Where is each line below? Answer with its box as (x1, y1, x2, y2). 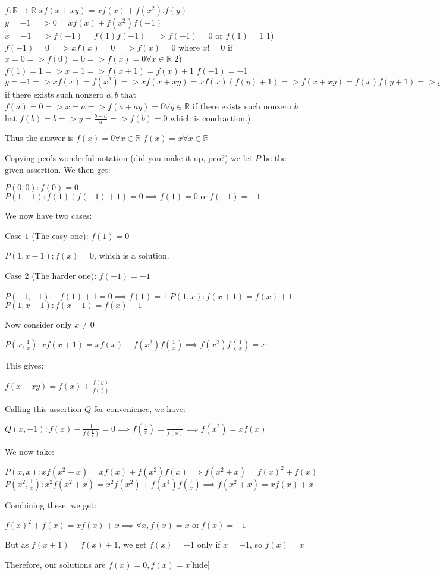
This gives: (5, 359, 44, 371)
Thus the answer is (5, 131, 74, 144)
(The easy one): (32, 229, 89, 241)
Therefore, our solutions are (5, 558, 106, 570)
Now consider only (5, 318, 72, 331)
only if (197, 538, 221, 551)
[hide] (190, 558, 210, 570)
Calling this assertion (5, 402, 82, 414)
